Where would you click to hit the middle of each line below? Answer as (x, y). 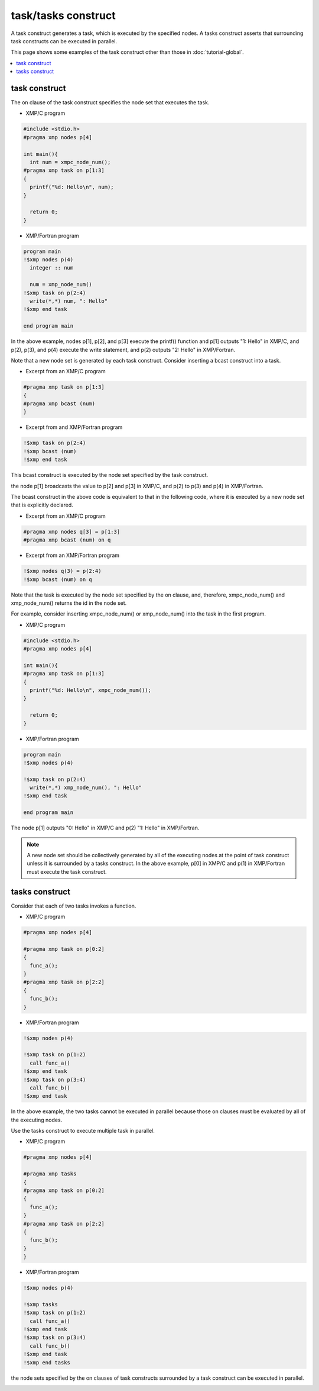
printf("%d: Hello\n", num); (72, 187)
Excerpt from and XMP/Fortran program (74, 427)
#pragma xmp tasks (50, 1174)
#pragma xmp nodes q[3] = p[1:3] (72, 531)
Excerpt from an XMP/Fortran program (73, 555)
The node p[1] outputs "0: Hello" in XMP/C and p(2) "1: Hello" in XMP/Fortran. (105, 828)
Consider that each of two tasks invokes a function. (74, 906)
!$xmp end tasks (47, 1362)
